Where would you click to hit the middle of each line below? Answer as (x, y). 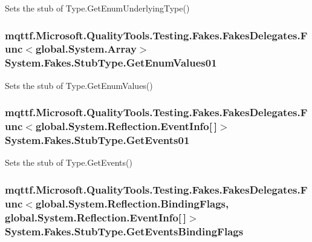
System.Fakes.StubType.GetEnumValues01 (111, 63)
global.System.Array (86, 49)
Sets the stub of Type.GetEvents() (69, 162)
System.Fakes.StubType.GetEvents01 (97, 140)
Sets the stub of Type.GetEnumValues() (79, 85)
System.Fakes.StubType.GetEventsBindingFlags (124, 231)
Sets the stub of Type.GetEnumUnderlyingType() (97, 8)
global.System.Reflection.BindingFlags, (132, 203)
